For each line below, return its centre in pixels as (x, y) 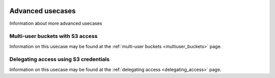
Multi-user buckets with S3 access (53, 36)
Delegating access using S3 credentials (59, 59)
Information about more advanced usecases (56, 23)
